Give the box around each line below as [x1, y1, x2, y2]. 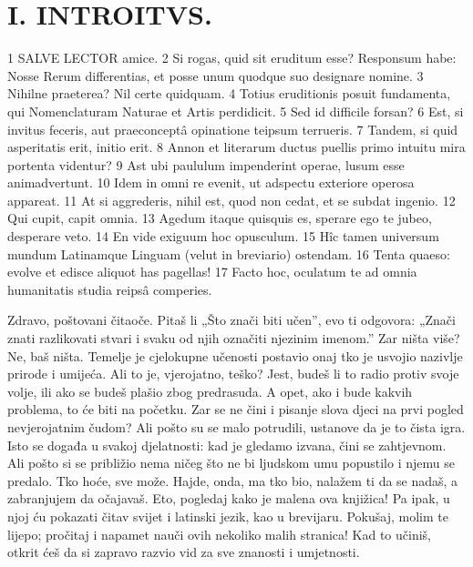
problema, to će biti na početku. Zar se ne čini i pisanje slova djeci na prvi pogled [7, 400, 464, 419]
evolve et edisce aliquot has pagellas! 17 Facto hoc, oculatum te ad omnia [7, 262, 417, 281]
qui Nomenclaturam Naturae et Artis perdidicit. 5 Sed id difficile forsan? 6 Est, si [7, 101, 464, 120]
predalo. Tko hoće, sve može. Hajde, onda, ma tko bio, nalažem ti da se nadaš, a [7, 471, 458, 490]
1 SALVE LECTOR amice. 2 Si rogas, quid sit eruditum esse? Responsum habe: [7, 48, 457, 67]
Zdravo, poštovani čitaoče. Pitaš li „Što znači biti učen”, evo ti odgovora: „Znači [7, 310, 456, 329]
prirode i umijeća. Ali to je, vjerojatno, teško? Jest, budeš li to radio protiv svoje [7, 364, 459, 383]
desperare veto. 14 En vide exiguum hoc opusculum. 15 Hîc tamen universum [7, 227, 439, 246]
